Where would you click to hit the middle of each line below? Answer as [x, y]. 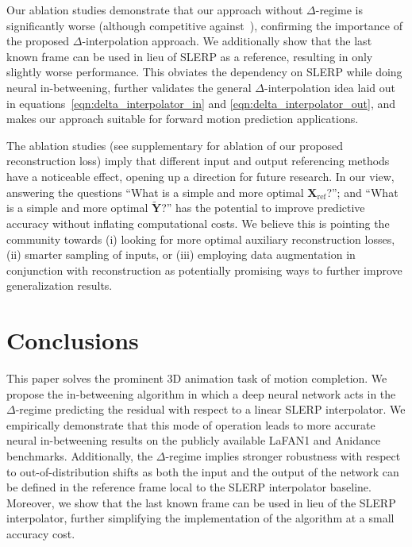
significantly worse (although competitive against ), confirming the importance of [204, 25]
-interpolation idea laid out [329, 87]
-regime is [339, 10]
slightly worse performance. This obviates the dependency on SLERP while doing [204, 72]
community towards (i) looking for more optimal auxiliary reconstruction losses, [201, 239]
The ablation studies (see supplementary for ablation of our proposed [175, 145]
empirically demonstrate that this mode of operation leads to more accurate [191, 424]
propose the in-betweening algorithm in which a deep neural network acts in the [201, 393]
